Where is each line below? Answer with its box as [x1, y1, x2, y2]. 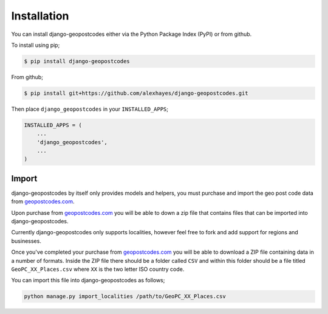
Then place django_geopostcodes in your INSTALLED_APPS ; [11, 105, 169, 113]
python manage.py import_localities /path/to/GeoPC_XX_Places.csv [24, 293, 226, 300]
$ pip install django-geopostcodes [24, 58, 130, 65]
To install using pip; [11, 41, 60, 49]
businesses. [11, 237, 42, 245]
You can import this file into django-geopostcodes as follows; [11, 277, 165, 284]
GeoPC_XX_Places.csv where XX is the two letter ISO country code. [11, 265, 185, 273]
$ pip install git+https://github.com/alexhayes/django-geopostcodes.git [24, 89, 248, 97]
